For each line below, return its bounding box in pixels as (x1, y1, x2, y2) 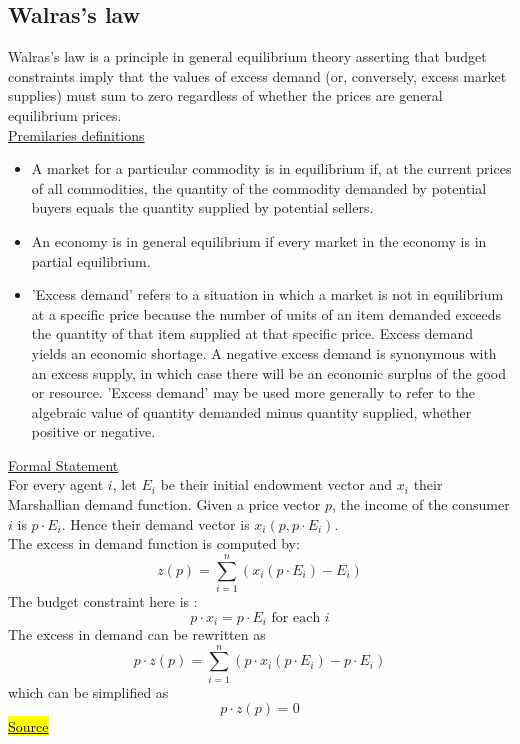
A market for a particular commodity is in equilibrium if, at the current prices (31, 158, 512, 179)
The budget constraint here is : (8, 590, 198, 611)
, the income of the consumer (331, 494, 510, 515)
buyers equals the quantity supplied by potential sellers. (31, 197, 374, 218)
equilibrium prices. (8, 104, 122, 125)
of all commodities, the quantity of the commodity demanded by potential (31, 177, 487, 198)
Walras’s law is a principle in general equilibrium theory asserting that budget (8, 46, 487, 67)
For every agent (8, 474, 104, 495)
